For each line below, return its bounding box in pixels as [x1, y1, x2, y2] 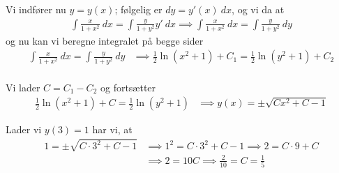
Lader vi [6, 122, 42, 137]
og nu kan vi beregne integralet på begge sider [6, 33, 204, 47]
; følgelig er [114, 2, 163, 16]
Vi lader [6, 80, 40, 94]
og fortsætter [100, 80, 156, 94]
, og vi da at [232, 2, 285, 16]
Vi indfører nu [6, 2, 66, 16]
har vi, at [92, 122, 133, 137]
